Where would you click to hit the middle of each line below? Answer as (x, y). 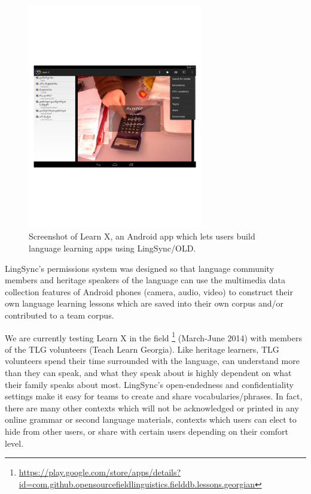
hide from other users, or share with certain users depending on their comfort (147, 431)
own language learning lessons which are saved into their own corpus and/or (144, 303)
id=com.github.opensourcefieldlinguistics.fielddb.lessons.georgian (137, 484)
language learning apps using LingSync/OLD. (112, 248)
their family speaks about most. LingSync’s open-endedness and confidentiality (149, 384)
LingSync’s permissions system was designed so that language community (140, 268)
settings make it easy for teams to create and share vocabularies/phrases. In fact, (154, 396)
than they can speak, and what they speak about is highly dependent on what (148, 373)
